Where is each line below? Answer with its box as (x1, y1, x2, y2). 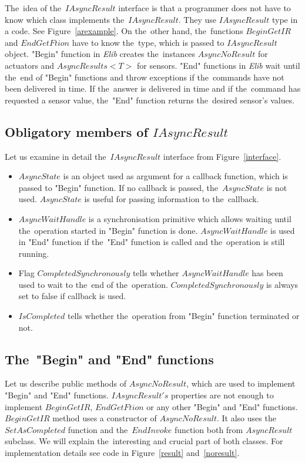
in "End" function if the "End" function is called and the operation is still (18, 236, 285, 248)
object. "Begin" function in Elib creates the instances (5, 48, 196, 60)
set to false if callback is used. (18, 290, 126, 302)
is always (266, 278, 299, 290)
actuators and (5, 59, 55, 71)
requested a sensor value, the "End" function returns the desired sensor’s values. (5, 93, 295, 106)
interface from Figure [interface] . (163, 150, 281, 162)
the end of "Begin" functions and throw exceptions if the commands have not (5, 71, 284, 83)
